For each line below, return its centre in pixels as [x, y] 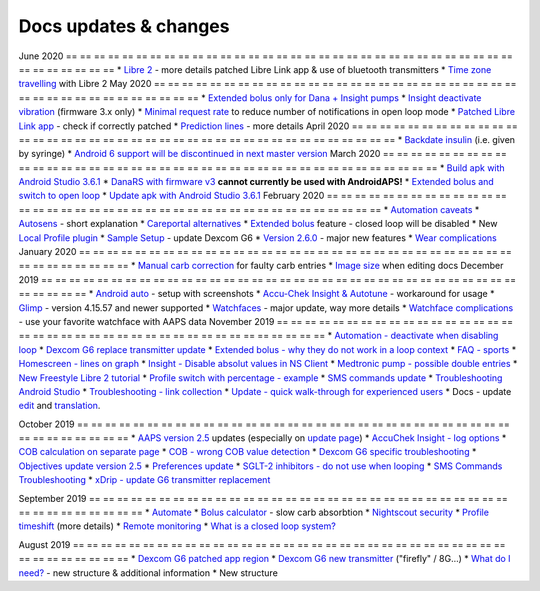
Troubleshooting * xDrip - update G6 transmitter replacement [144, 480]
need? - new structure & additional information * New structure [148, 572]
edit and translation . [59, 406]
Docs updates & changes [124, 26]
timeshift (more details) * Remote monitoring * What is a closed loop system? [177, 526]
